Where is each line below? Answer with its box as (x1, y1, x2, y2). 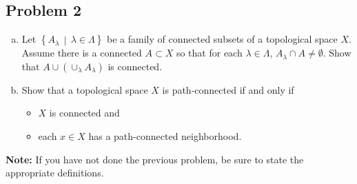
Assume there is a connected (21, 45, 142, 60)
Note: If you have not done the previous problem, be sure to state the (6, 152, 304, 166)
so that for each (176, 45, 243, 60)
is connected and (49, 105, 120, 120)
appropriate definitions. (6, 165, 104, 180)
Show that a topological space (21, 82, 148, 96)
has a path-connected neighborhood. (88, 128, 242, 143)
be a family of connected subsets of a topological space (107, 32, 338, 46)
